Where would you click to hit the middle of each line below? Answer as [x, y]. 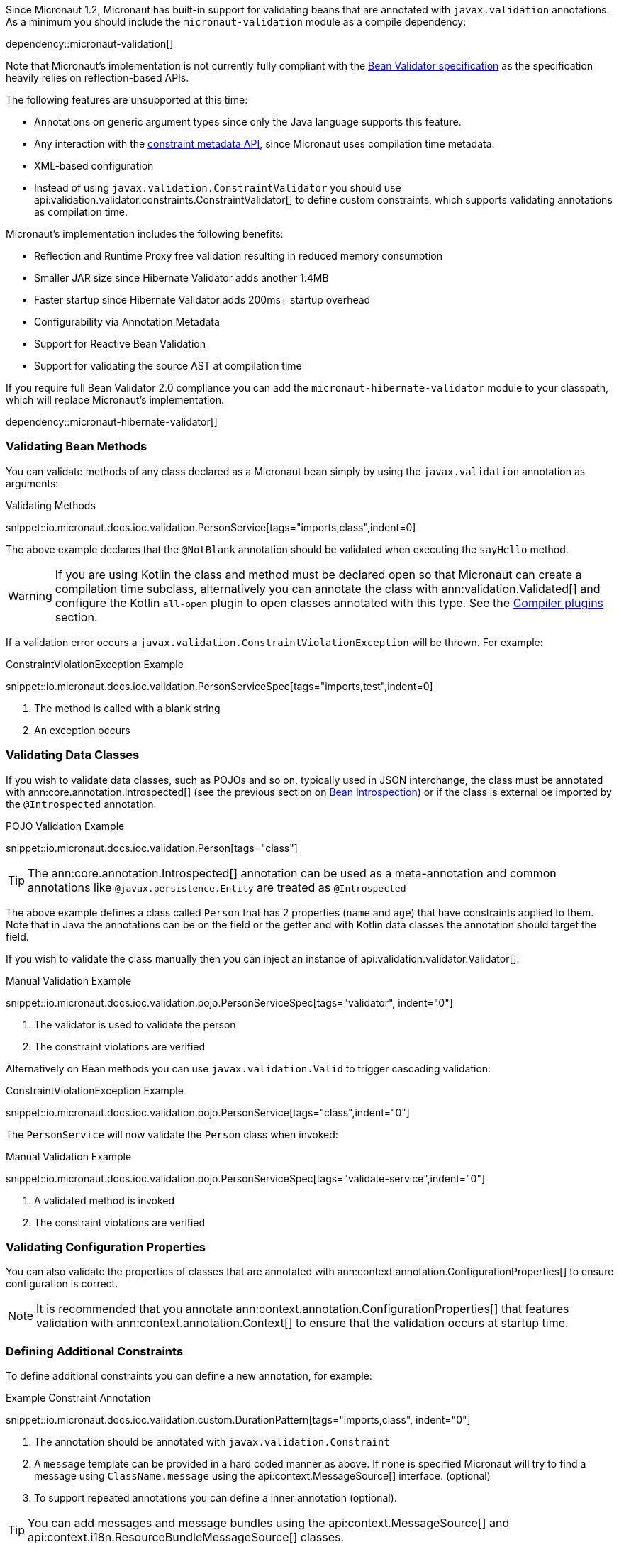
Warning [30, 595]
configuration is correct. [62, 1284]
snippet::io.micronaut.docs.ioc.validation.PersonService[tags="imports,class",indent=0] [211, 527]
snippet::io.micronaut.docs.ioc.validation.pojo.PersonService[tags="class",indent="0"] [208, 1112]
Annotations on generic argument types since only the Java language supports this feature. [248, 122]
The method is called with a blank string [127, 708]
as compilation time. [81, 212]
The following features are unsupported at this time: [127, 100]
